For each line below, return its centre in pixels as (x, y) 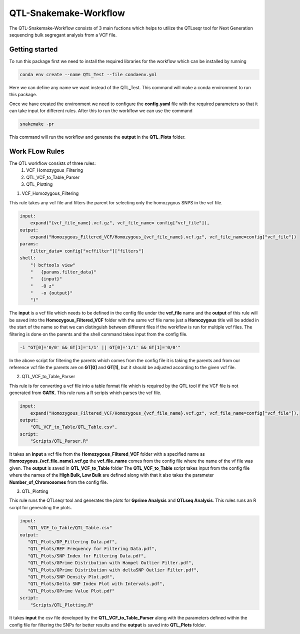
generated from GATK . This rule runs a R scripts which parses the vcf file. (85, 393)
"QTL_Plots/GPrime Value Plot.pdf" (71, 591)
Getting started (33, 49)
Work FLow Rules (37, 151)
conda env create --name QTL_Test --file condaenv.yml (88, 74)
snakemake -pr (37, 124)
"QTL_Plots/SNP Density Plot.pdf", (71, 577)
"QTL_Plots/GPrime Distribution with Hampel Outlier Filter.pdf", (111, 563)
